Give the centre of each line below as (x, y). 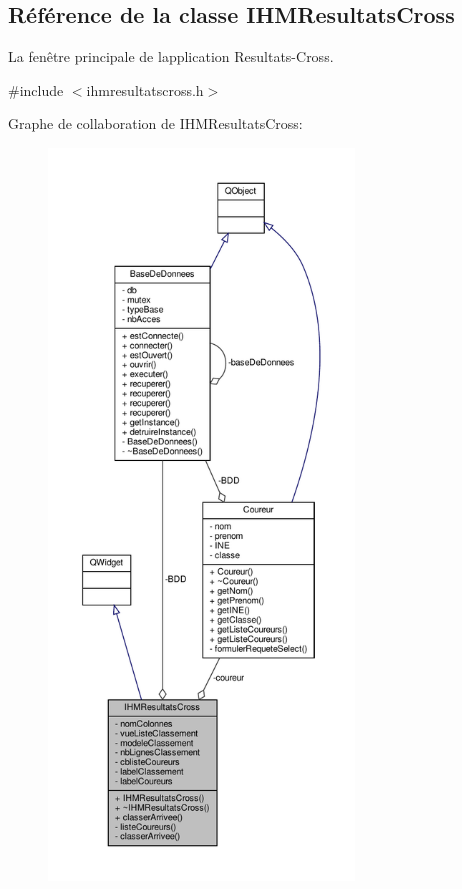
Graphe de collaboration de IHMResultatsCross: (155, 123)
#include (36, 89)
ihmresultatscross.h (145, 89)
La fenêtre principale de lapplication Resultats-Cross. (171, 56)
